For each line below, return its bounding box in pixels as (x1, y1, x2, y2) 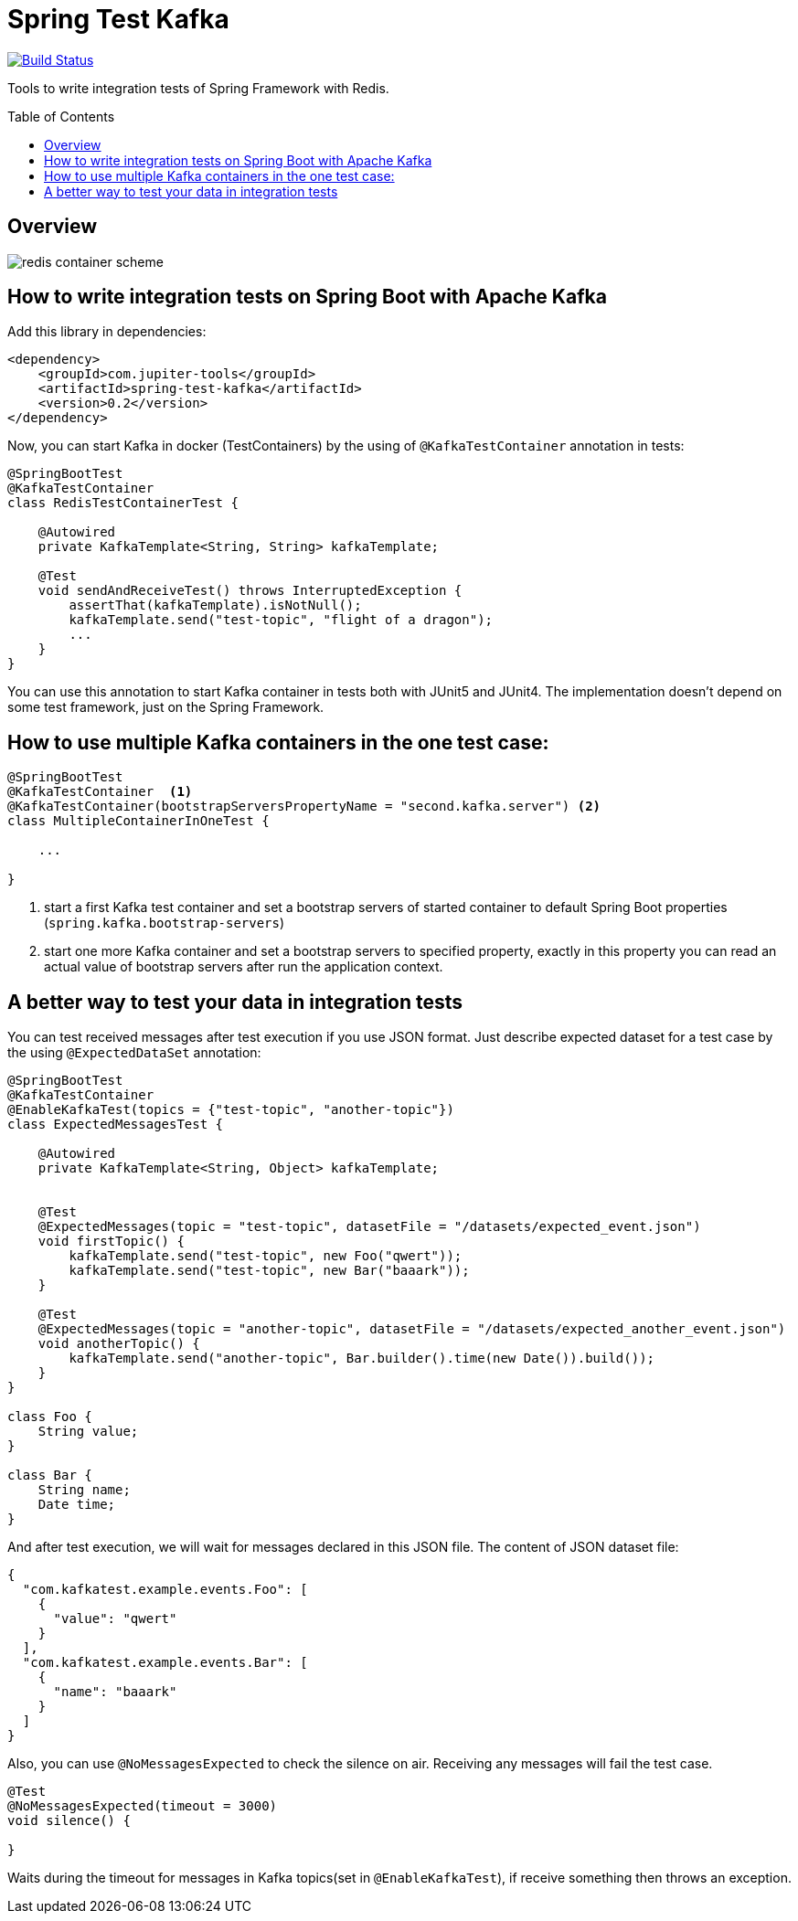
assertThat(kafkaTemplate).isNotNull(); (69, 598, 362, 613)
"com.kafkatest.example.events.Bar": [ (22, 1655, 308, 1671)
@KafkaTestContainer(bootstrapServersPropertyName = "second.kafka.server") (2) (7, 799, 601, 814)
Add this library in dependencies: (7, 324, 207, 340)
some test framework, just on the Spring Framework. (7, 699, 325, 716)
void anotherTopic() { (37, 1336, 200, 1352)
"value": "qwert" (53, 1611, 177, 1627)
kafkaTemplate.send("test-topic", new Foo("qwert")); (69, 1248, 463, 1264)
